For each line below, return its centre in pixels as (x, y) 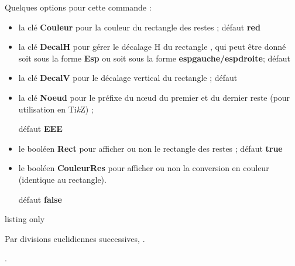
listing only (25, 219)
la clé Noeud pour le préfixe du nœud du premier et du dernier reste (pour (154, 97)
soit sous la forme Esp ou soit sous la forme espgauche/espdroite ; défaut (155, 58)
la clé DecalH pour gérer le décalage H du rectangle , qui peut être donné (152, 47)
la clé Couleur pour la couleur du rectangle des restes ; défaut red (139, 27)
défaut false (40, 199)
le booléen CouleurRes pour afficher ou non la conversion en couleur (144, 168)
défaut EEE (40, 129)
